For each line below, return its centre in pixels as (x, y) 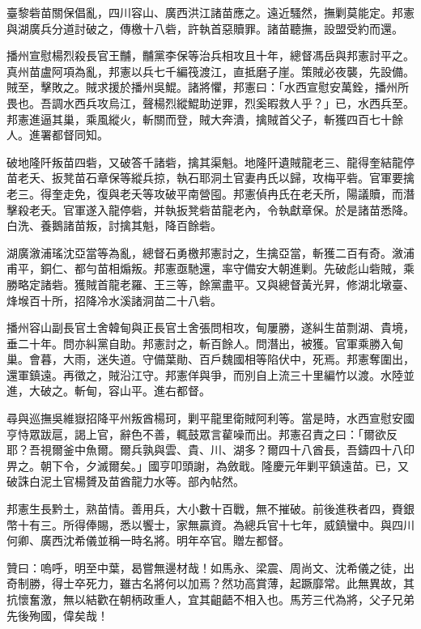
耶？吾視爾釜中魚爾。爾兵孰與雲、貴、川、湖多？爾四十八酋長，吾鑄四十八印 (210, 450)
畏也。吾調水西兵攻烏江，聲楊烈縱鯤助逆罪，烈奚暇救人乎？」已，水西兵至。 (210, 102)
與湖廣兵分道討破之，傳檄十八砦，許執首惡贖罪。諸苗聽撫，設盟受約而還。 (205, 28)
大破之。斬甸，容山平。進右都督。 (119, 391)
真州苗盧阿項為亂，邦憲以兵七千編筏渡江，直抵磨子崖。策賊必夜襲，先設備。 (210, 71)
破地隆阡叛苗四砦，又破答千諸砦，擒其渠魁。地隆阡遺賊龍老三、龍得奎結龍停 (210, 161)
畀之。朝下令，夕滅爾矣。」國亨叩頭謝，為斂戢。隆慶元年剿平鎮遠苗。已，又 (208, 465)
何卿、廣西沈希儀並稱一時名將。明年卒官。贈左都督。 (148, 540)
